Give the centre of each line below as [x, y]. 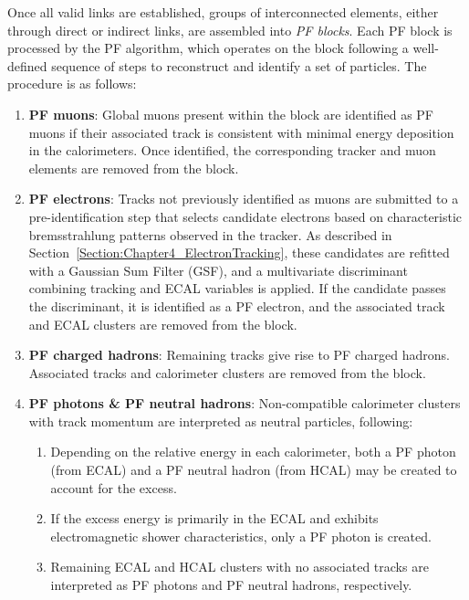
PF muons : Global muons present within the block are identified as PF [231, 114]
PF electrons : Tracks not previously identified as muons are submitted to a [244, 199]
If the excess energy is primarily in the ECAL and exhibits [214, 518]
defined [27, 65]
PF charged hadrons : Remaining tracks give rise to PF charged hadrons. [239, 355]
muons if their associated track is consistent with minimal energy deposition [241, 132]
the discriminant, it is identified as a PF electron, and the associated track [237, 305]
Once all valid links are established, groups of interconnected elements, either [223, 12]
